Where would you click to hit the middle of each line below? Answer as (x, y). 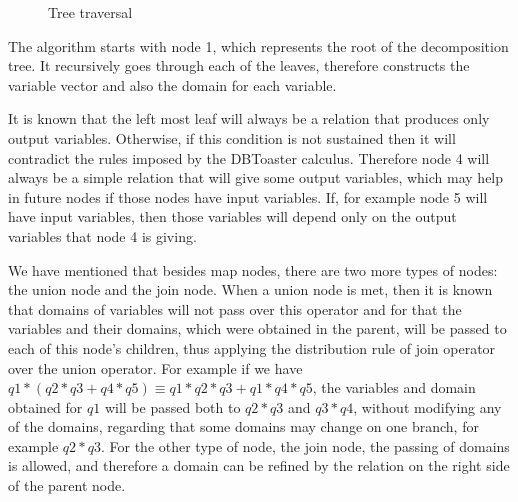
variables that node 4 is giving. (102, 235)
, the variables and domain (394, 387)
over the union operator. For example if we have (155, 367)
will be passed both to (172, 406)
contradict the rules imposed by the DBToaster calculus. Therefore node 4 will (249, 157)
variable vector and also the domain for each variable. (172, 84)
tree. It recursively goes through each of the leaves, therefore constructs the (239, 65)
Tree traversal (90, 12)
